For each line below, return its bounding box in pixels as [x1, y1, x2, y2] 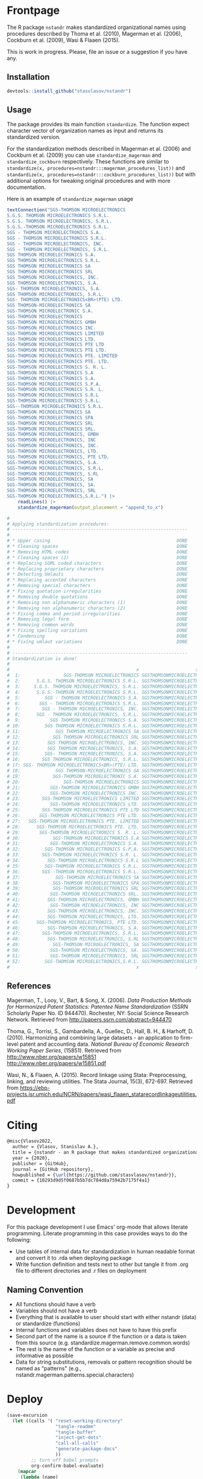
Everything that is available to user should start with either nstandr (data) [15, 1313, 197, 1320]
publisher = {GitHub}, [12, 1160, 69, 1166]
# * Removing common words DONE [7, 622, 188, 628]
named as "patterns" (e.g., [15, 1364, 82, 1372]
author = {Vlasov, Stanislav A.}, [12, 1144, 99, 1150]
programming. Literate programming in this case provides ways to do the [7, 1230, 188, 1237]
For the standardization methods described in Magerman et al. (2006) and [7, 145, 192, 153]
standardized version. [7, 133, 61, 141]
